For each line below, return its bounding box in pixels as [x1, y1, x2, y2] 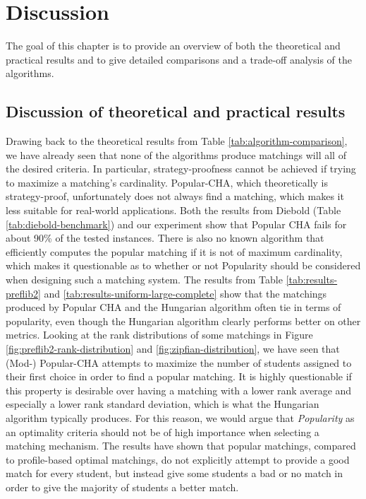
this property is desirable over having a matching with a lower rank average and [6, 382, 352, 397]
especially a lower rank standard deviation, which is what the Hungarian [6, 397, 319, 411]
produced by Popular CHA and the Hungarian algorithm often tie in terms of [6, 300, 341, 315]
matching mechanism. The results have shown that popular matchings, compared [6, 438, 356, 453]
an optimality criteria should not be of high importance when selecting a [6, 424, 319, 439]
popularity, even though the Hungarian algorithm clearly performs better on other [6, 313, 361, 328]
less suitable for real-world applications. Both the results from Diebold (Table [6, 203, 341, 218]
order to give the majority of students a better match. [6, 479, 239, 494]
